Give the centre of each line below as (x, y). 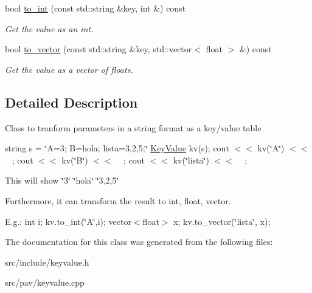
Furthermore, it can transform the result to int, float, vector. (118, 200)
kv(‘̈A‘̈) (271, 148)
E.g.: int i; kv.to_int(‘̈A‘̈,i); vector (68, 221)
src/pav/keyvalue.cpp (45, 282)
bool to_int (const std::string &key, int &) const (95, 8)
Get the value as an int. (49, 28)
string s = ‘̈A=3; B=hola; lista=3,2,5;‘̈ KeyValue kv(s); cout (117, 148)
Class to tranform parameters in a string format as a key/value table (133, 127)
